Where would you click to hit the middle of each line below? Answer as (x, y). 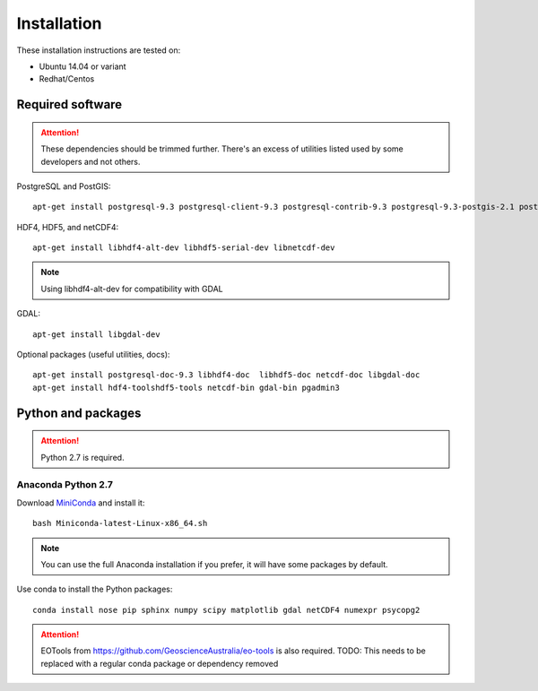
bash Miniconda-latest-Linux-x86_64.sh (120, 523)
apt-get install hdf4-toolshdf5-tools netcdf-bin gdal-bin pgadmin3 (186, 387)
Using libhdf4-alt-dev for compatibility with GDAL (132, 289)
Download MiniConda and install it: (81, 503)
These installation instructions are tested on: (99, 50)
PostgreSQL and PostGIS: (64, 186)
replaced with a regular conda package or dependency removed (160, 663)
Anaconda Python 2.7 (65, 485)
